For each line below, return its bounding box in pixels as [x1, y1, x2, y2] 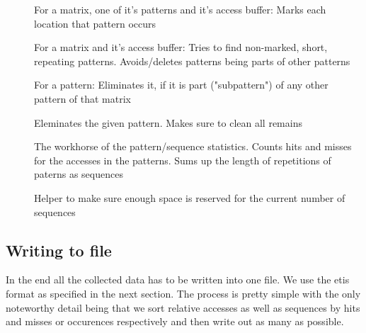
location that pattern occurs [34, 16, 156, 30]
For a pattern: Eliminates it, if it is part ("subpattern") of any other [34, 77, 328, 92]
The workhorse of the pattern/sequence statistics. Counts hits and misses [34, 139, 352, 154]
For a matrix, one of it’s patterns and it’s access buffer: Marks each [34, 2, 326, 16]
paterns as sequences [34, 166, 123, 181]
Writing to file [6, 239, 112, 261]
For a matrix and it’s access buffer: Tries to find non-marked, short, [34, 40, 328, 55]
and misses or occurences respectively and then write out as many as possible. [6, 314, 344, 329]
